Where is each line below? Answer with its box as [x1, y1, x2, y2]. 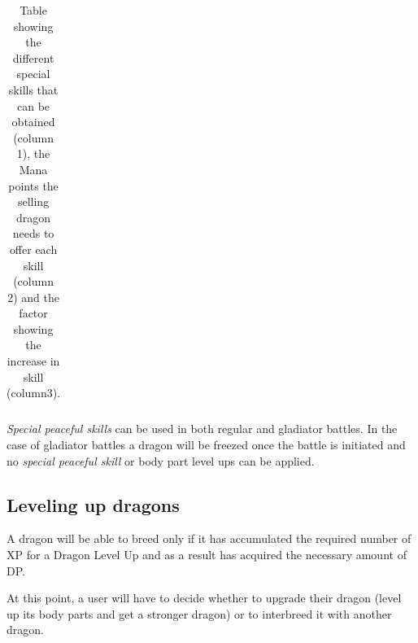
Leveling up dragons [7, 492, 180, 517]
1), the [16, 145, 50, 162]
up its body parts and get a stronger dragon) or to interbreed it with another [7, 605, 392, 622]
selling [17, 193, 50, 210]
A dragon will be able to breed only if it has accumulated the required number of [7, 530, 411, 547]
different [12, 49, 54, 66]
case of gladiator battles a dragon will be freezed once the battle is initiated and [7, 435, 406, 453]
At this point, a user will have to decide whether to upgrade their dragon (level [7, 589, 402, 606]
